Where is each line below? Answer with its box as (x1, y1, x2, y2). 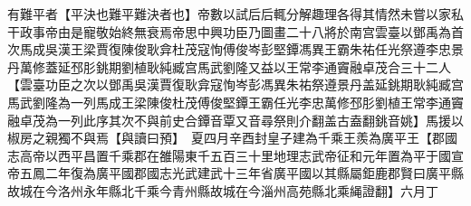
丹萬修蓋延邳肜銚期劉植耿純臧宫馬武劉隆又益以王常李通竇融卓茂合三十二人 (7, 57, 451, 76)
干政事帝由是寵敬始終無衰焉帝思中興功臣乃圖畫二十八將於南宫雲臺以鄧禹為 (7, 22, 451, 41)
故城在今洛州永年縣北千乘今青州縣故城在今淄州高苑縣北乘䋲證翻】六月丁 (7, 181, 438, 200)
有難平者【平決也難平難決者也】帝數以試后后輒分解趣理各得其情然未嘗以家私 (7, 5, 464, 23)
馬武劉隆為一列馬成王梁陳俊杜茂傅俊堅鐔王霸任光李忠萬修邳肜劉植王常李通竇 (7, 92, 464, 111)
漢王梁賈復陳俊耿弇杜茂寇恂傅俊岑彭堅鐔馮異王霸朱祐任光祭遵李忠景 (57, 40, 464, 59)
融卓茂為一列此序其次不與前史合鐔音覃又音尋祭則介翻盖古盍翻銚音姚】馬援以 (7, 110, 464, 129)
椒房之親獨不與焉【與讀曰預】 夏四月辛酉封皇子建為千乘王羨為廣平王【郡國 (7, 128, 457, 147)
